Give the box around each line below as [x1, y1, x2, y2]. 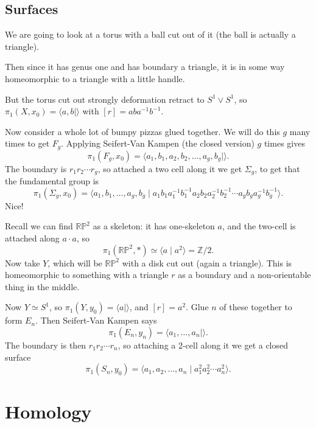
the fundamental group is [5, 175, 99, 187]
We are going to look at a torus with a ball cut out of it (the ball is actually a [5, 28, 296, 41]
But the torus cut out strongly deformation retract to [5, 92, 205, 105]
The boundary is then [5, 339, 86, 352]
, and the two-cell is [222, 220, 296, 232]
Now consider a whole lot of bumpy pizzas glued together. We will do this [5, 125, 280, 137]
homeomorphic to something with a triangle [5, 268, 169, 281]
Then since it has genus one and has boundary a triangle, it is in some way [5, 60, 285, 73]
